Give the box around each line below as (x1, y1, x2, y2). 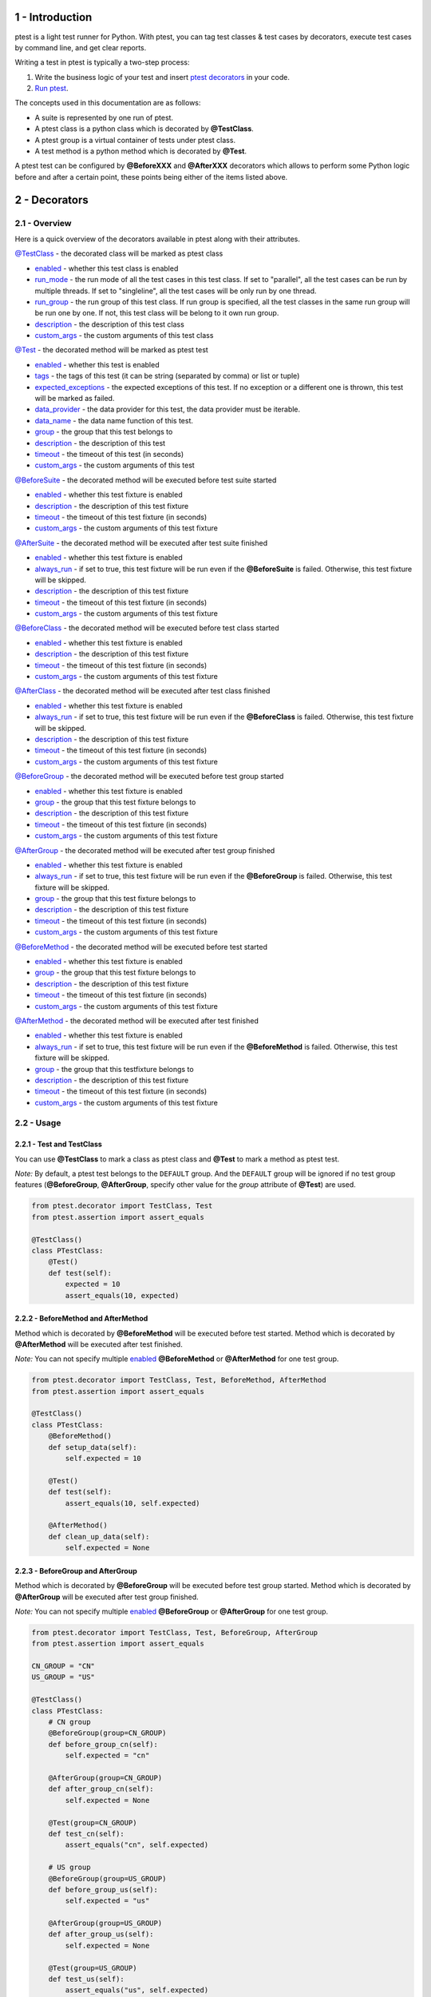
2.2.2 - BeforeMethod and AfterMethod (14, 1314, 148, 1324)
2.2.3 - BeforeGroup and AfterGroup (14, 1566, 137, 1575)
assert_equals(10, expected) (65, 1291, 180, 1300)
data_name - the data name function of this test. (34, 415, 194, 425)
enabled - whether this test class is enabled (34, 264, 179, 273)
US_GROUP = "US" (31, 1673, 96, 1681)
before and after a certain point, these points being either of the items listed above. (14, 172, 288, 181)
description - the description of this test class (34, 320, 185, 329)
